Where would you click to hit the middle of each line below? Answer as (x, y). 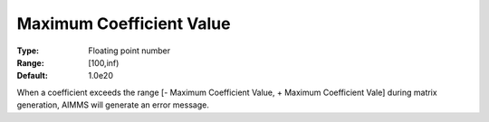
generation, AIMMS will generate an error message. (113, 105)
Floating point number (129, 51)
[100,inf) (104, 62)
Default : (33, 76)
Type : (28, 51)
